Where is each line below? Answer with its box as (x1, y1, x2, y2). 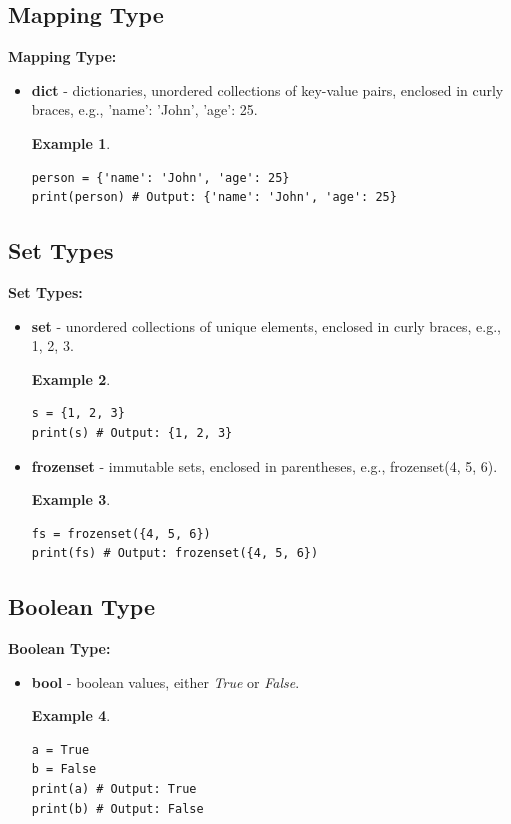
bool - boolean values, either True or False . (31, 671, 300, 692)
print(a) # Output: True (31, 782, 197, 797)
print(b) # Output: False (31, 801, 204, 816)
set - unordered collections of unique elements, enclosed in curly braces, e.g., (31, 315, 502, 336)
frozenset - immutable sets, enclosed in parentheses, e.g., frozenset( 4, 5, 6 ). (31, 455, 498, 476)
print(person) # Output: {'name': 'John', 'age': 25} (31, 190, 397, 205)
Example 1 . (31, 132, 111, 153)
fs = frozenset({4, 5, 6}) (31, 526, 211, 541)
